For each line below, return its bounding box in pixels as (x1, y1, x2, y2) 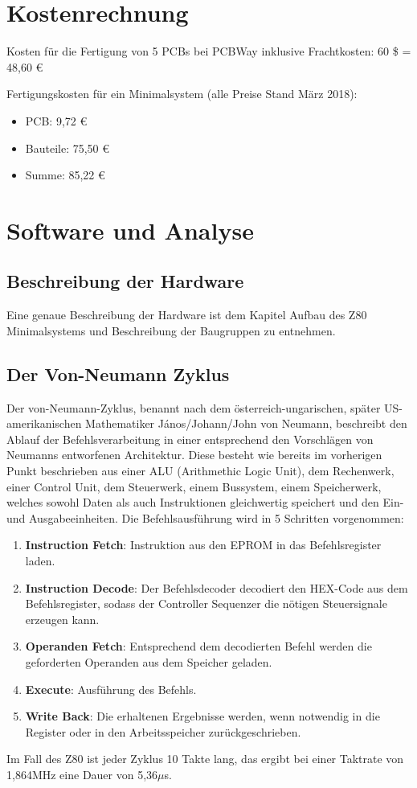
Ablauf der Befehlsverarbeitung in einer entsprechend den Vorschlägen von (6, 430, 374, 447)
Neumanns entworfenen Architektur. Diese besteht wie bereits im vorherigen (6, 446, 382, 463)
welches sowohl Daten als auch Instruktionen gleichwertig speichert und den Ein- (6, 494, 404, 511)
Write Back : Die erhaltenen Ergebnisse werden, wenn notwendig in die (25, 708, 380, 724)
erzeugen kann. (25, 610, 100, 627)
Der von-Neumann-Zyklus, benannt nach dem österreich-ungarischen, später (6, 399, 381, 416)
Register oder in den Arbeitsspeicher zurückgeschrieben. (25, 723, 301, 740)
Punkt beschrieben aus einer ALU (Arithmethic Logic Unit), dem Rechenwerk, (6, 462, 395, 479)
